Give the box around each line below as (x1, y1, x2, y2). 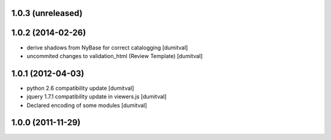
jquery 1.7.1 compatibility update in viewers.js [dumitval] (26, 93, 167, 100)
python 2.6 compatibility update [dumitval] (26, 84, 134, 92)
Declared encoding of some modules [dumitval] (26, 101, 147, 109)
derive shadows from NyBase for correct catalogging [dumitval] (26, 43, 188, 51)
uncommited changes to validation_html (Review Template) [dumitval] (26, 52, 203, 59)
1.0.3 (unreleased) (11, 8, 83, 18)
